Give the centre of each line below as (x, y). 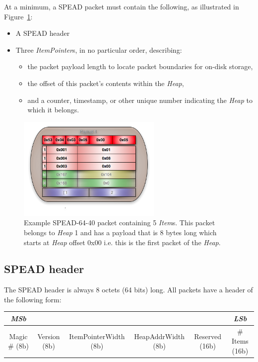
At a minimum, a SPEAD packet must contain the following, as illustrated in (122, 6)
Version (49, 336)
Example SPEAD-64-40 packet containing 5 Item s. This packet (120, 223)
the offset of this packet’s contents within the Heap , (106, 83)
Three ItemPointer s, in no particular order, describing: (99, 49)
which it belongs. (53, 110)
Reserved (208, 336)
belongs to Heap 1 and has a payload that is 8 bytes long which (120, 232)
